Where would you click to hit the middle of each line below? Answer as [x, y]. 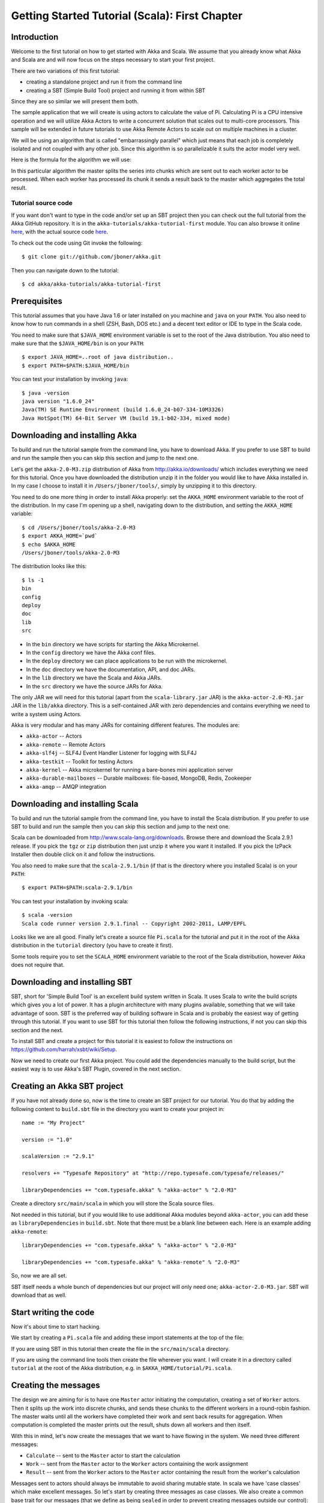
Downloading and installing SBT [72, 982]
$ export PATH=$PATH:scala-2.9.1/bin [77, 888]
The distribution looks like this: [49, 566]
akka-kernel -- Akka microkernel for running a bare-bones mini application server [130, 770]
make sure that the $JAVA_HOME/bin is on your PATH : [78, 343]
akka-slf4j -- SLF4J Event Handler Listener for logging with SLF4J [112, 753]
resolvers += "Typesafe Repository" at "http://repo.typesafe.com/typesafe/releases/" [153, 1173]
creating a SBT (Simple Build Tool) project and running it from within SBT [116, 90]
